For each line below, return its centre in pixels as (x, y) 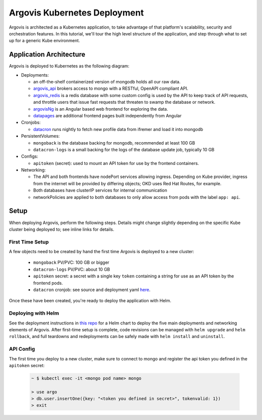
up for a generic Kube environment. (44, 41)
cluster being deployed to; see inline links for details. (62, 229)
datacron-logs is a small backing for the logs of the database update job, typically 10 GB (124, 149)
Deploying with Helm (34, 313)
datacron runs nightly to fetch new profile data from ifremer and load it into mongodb (118, 129)
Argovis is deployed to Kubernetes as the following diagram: (69, 66)
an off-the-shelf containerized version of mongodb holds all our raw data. (107, 82)
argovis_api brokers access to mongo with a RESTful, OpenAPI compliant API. (111, 89)
